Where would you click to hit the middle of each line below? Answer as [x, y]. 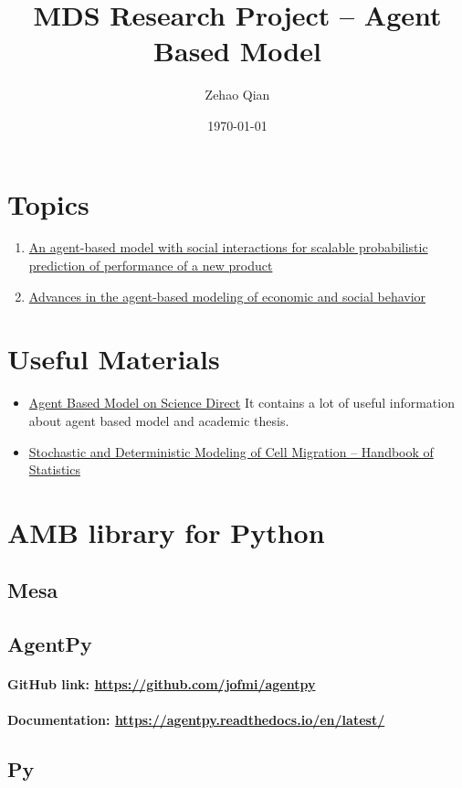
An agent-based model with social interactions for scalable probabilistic [228, 247]
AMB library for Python [166, 532]
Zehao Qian [237, 95]
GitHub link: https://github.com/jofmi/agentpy [162, 684]
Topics [48, 203]
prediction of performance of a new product [151, 266]
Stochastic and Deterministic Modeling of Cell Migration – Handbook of [231, 451]
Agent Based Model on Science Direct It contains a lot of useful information [241, 403]
